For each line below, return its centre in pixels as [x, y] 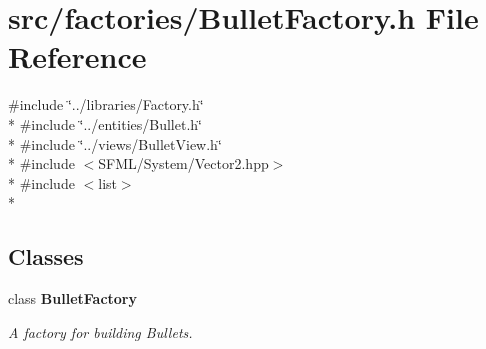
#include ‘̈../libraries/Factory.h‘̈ [106, 104]
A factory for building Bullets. [100, 331]
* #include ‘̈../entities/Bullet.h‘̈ [105, 123]
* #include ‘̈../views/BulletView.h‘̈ [115, 143]
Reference [77, 56]
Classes [46, 256]
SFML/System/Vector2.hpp [183, 163]
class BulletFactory [72, 298]
